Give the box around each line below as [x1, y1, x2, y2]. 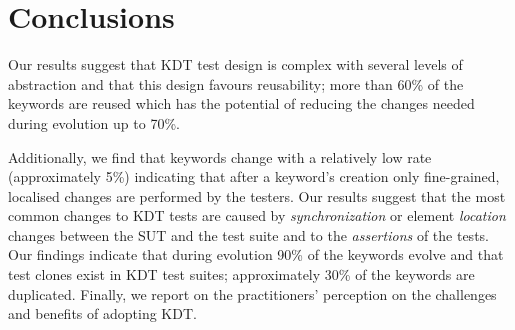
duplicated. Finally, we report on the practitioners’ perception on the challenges [8, 283, 497, 304]
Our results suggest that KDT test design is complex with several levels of [8, 54, 463, 75]
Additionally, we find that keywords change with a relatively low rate [8, 146, 432, 167]
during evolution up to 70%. [8, 112, 180, 133]
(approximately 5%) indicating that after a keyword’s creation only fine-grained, [8, 166, 500, 187]
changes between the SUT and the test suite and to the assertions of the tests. [8, 224, 489, 245]
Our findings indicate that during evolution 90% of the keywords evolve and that [8, 244, 504, 265]
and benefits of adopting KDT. [8, 303, 197, 324]
